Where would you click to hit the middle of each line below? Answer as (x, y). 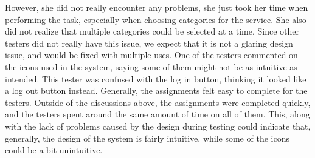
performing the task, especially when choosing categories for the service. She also (156, 19)
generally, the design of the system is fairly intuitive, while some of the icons (147, 138)
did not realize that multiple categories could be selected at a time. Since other (152, 31)
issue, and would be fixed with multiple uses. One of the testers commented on (151, 55)
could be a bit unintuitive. (54, 150)
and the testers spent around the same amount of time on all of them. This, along (157, 114)
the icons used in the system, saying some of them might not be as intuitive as (151, 66)
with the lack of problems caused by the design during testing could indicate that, (158, 126)
